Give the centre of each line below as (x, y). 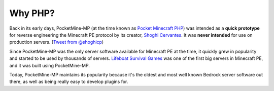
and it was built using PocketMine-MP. (49, 65)
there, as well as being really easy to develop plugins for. (69, 82)
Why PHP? (32, 13)
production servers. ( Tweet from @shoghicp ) (57, 42)
